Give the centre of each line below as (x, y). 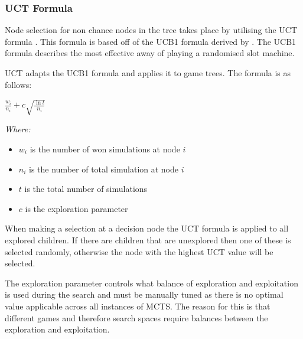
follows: (18, 84)
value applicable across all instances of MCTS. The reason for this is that (138, 306)
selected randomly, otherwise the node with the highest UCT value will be (139, 251)
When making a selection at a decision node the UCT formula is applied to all (147, 228)
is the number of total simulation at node (104, 169)
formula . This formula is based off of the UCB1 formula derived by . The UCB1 (151, 41)
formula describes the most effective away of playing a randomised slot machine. (150, 53)
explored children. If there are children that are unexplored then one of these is (148, 240)
